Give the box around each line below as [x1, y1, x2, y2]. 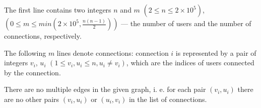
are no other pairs [4, 93, 59, 104]
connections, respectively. [4, 31, 82, 41]
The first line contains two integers [4, 5, 111, 15]
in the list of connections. [128, 93, 207, 104]
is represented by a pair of [175, 47, 256, 58]
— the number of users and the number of [121, 18, 251, 28]
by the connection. [4, 67, 61, 77]
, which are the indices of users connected [126, 57, 254, 68]
